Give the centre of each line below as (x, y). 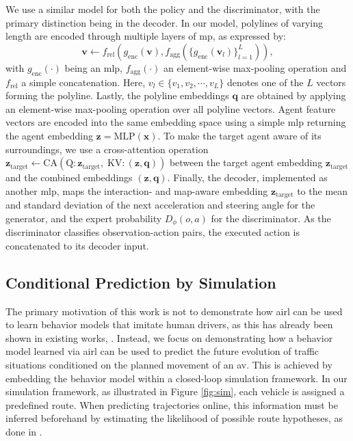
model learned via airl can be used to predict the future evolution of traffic (162, 351)
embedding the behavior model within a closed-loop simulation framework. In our (176, 378)
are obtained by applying (293, 95)
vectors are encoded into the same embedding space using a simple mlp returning (176, 122)
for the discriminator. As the (271, 218)
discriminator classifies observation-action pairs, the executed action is (153, 232)
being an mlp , (94, 67)
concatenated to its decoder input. (77, 245)
